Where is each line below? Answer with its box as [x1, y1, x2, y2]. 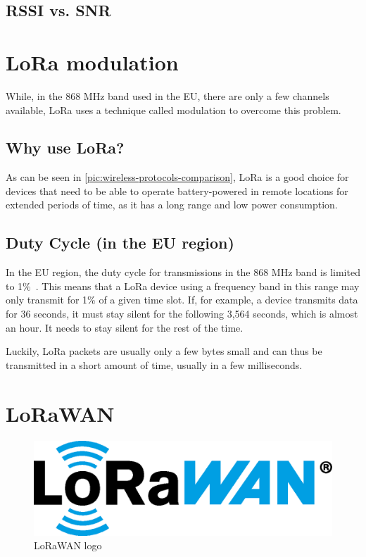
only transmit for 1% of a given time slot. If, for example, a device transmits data [6, 292, 358, 307]
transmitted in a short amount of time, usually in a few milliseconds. [6, 357, 303, 372]
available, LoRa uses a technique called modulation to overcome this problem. [6, 102, 341, 117]
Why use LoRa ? [6, 137, 125, 158]
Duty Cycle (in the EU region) [6, 232, 234, 254]
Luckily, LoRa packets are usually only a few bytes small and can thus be [6, 344, 322, 358]
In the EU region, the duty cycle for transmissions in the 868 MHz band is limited [6, 265, 360, 280]
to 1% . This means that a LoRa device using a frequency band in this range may [6, 278, 360, 293]
